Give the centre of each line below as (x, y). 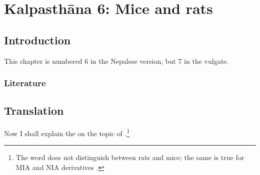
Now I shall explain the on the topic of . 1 (67, 132)
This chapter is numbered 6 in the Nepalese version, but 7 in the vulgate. (116, 61)
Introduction (37, 40)
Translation (34, 110)
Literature (25, 83)
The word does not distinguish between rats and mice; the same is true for (130, 157)
